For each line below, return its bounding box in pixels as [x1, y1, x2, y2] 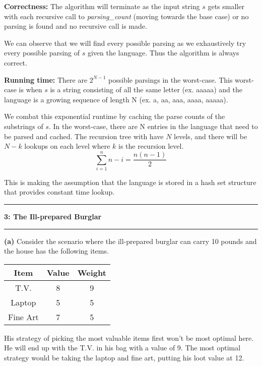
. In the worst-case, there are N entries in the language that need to [48, 120, 258, 131]
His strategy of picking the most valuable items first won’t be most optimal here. [4, 332, 254, 343]
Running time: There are [4, 74, 88, 85]
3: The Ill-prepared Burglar [4, 211, 102, 222]
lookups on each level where [24, 141, 110, 151]
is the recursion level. [118, 141, 184, 151]
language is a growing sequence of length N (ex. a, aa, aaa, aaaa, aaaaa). [4, 94, 228, 104]
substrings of [4, 120, 43, 131]
